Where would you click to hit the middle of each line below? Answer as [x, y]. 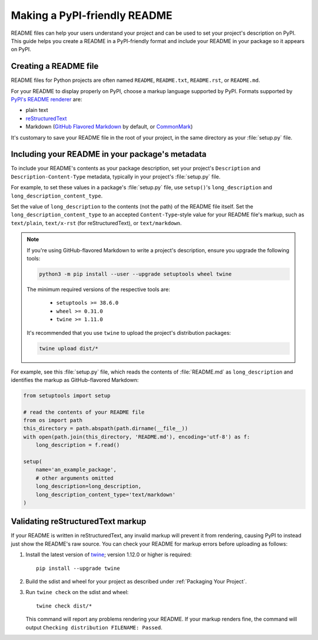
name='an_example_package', [76, 470]
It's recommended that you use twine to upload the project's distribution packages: [129, 332]
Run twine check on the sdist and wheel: [77, 592]
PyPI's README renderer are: [47, 100]
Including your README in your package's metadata [109, 154]
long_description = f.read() [78, 445]
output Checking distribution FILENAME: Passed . [94, 627]
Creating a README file [55, 66]
